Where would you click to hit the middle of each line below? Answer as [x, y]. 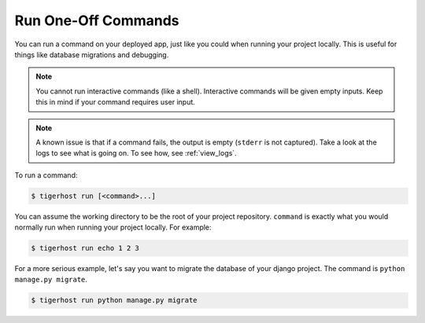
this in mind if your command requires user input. [116, 102]
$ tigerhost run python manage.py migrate [114, 300]
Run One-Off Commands [97, 20]
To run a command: [46, 175]
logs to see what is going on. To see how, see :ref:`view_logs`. [136, 153]
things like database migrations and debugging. [92, 54]
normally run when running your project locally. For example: [113, 227]
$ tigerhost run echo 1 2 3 [85, 248]
